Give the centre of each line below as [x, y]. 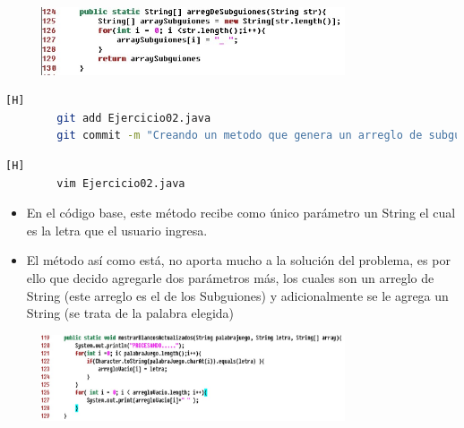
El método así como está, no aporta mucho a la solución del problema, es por [238, 260]
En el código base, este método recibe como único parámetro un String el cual [241, 213]
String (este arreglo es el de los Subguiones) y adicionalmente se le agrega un [237, 295]
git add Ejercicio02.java [134, 118]
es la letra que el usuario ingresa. [117, 230]
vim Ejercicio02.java [121, 183]
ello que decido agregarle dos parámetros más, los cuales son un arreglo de [230, 278]
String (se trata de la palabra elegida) [130, 313]
